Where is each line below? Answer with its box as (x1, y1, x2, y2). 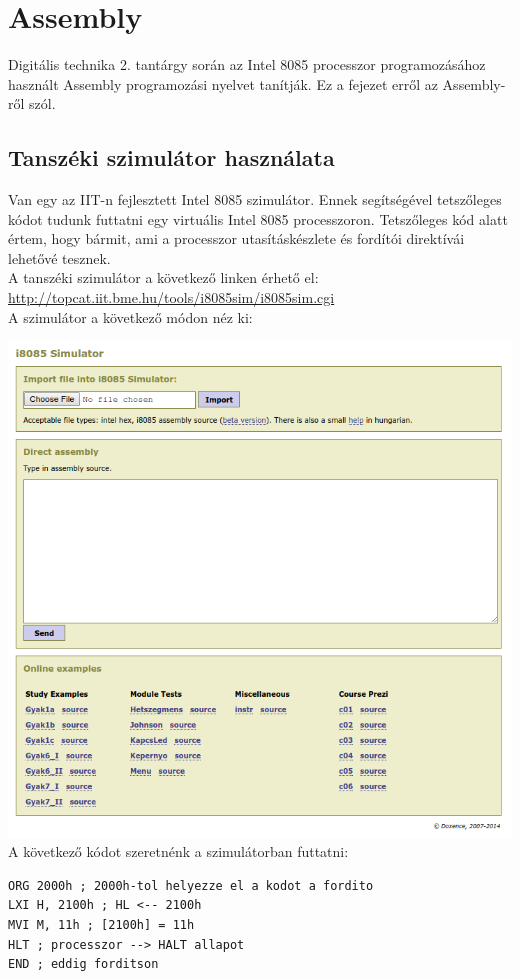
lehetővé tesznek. (8, 247, 111, 268)
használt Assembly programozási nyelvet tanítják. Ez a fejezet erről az (8, 73, 438, 94)
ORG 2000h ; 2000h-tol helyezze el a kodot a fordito (8, 878, 374, 893)
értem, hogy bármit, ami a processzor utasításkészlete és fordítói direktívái (8, 228, 465, 249)
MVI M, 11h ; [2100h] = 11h (8, 917, 195, 932)
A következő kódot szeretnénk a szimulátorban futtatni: (8, 841, 349, 862)
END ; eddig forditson (8, 957, 159, 972)
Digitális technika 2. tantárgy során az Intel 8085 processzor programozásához (8, 54, 486, 75)
